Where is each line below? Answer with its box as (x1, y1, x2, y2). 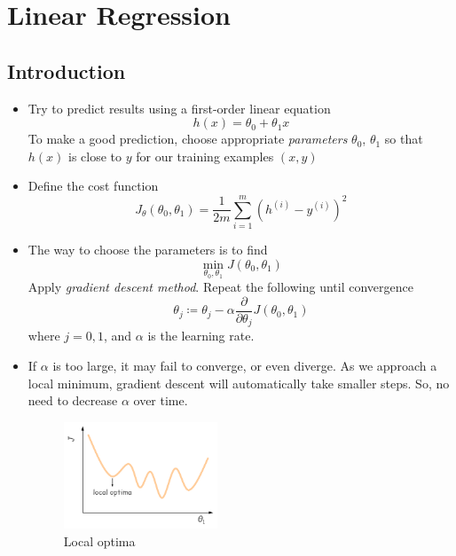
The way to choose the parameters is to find (28, 240, 268, 259)
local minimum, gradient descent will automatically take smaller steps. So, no (28, 373, 450, 392)
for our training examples (136, 146, 274, 165)
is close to (68, 146, 122, 165)
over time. (133, 391, 188, 410)
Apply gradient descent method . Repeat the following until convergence (28, 278, 413, 296)
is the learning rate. (147, 326, 255, 345)
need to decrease (28, 391, 118, 410)
